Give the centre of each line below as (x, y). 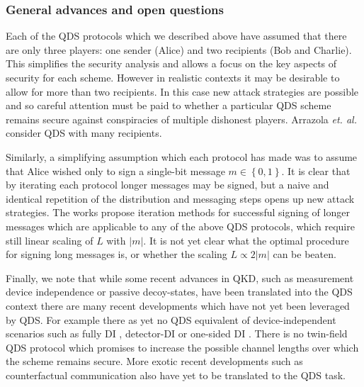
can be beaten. (305, 254)
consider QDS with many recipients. (84, 133)
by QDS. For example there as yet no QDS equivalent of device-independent (171, 319)
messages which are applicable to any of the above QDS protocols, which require (180, 226)
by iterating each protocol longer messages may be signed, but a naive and (167, 185)
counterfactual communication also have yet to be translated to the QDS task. (176, 375)
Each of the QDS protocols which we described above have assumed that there (176, 36)
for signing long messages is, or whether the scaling (116, 254)
